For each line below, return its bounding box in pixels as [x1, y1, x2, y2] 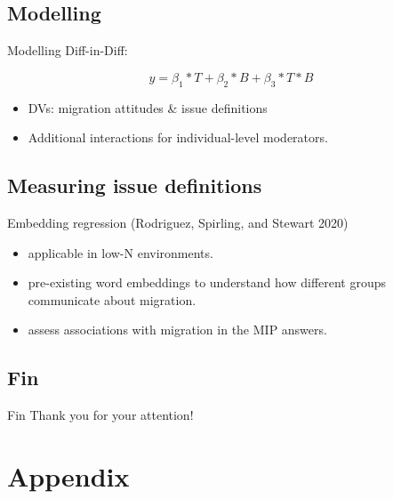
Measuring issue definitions [7, 172, 262, 199]
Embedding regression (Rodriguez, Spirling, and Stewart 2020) [7, 213, 349, 231]
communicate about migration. [28, 290, 196, 309]
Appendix [7, 457, 130, 494]
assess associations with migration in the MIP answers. [28, 320, 327, 339]
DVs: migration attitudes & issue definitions [28, 98, 268, 117]
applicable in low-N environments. [28, 243, 213, 262]
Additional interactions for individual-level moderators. [28, 128, 328, 147]
